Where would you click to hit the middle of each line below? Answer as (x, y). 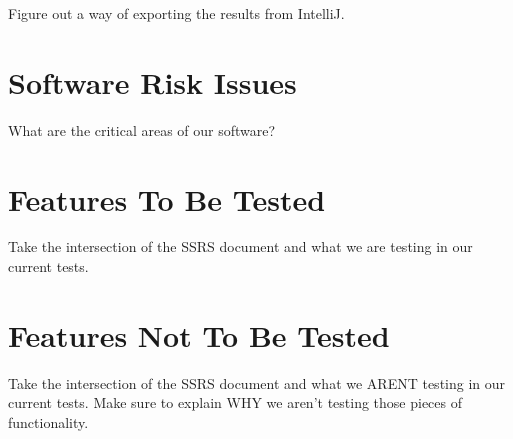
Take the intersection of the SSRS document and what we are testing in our (240, 246)
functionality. (48, 421)
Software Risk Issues (152, 81)
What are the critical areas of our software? (142, 129)
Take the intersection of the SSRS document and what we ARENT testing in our (257, 382)
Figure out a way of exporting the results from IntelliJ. (176, 13)
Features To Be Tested (167, 198)
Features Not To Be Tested (199, 334)
